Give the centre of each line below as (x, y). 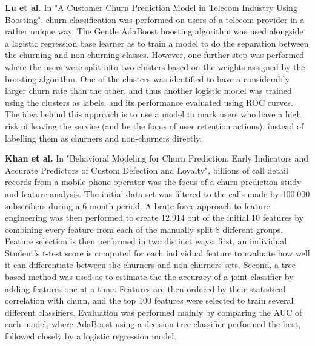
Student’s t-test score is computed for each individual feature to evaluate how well (157, 253)
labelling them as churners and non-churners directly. (104, 138)
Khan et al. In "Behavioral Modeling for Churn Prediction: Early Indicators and (157, 158)
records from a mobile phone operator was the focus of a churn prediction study (153, 182)
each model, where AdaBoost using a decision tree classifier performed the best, (153, 324)
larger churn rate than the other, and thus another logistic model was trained (148, 90)
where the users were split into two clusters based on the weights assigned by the (155, 66)
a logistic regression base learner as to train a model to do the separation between (157, 43)
